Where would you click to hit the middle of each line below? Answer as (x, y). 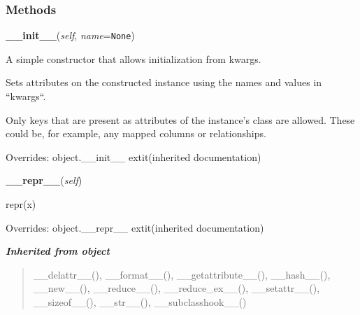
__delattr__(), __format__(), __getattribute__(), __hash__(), (182, 274)
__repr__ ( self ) (44, 180)
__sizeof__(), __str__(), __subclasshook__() (140, 302)
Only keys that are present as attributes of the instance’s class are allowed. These (180, 119)
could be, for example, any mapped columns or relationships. (136, 133)
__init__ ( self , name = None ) (70, 35)
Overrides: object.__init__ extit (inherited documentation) (134, 156)
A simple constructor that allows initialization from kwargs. (134, 58)
